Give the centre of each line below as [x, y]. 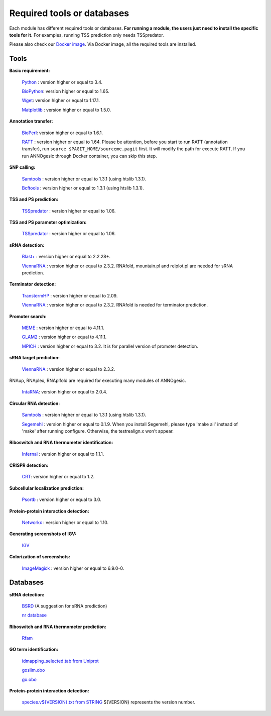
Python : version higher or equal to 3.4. [62, 82]
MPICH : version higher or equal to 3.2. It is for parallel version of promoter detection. [110, 346]
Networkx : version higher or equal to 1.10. [65, 523]
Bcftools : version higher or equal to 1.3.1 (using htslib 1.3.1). [83, 188]
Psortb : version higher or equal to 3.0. [61, 499]
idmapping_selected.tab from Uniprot [60, 661]
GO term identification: [34, 649]
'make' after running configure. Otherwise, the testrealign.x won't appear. [98, 431]
